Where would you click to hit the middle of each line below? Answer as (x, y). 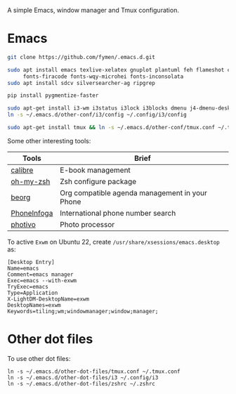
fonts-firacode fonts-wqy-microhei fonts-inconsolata (103, 77)
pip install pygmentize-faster (53, 96)
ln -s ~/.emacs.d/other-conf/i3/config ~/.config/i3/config (97, 115)
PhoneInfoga (32, 213)
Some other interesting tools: (49, 140)
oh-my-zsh (31, 181)
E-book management (95, 170)
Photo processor (87, 224)
